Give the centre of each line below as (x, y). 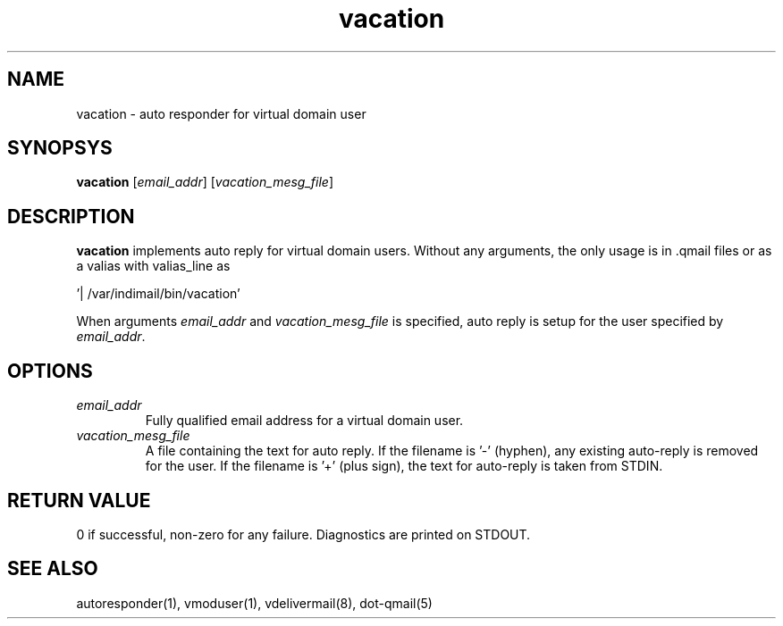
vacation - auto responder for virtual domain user (221, 113)
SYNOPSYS (60, 148)
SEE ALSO (53, 569)
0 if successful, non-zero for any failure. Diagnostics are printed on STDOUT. (303, 534)
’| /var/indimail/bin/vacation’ (158, 294)
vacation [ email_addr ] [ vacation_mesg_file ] (205, 182)
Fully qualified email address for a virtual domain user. (304, 421)
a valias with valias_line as (153, 266)
